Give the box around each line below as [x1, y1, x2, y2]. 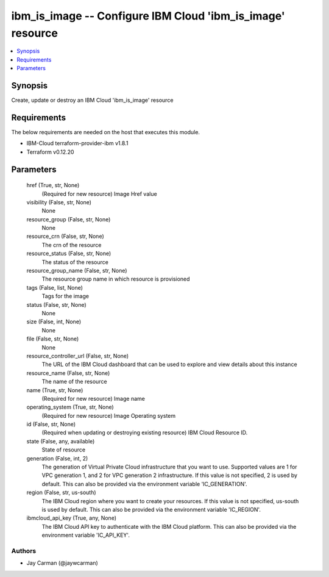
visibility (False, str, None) [26, 198, 91, 206]
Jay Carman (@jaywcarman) [26, 559, 99, 567]
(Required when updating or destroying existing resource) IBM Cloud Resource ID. [41, 429, 248, 436]
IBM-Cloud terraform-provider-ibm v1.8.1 [26, 140, 129, 147]
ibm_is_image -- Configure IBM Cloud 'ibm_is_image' [11, 9, 286, 23]
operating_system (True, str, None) [26, 403, 114, 411]
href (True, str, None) [26, 182, 80, 189]
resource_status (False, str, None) [26, 250, 111, 257]
